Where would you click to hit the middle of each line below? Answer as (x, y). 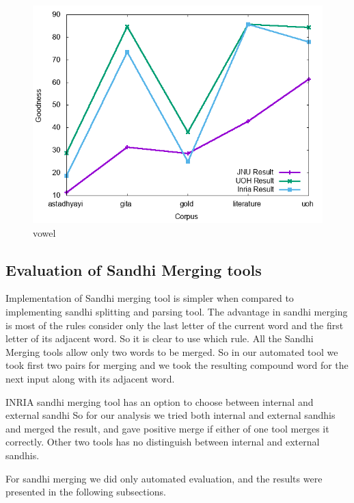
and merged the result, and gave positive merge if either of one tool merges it (167, 428)
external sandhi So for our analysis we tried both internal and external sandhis (171, 415)
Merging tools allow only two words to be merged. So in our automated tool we (172, 351)
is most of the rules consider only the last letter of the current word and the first (175, 325)
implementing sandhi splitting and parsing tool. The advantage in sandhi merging (177, 311)
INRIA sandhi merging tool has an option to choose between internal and (160, 401)
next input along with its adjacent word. (90, 378)
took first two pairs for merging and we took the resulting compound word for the (177, 365)
